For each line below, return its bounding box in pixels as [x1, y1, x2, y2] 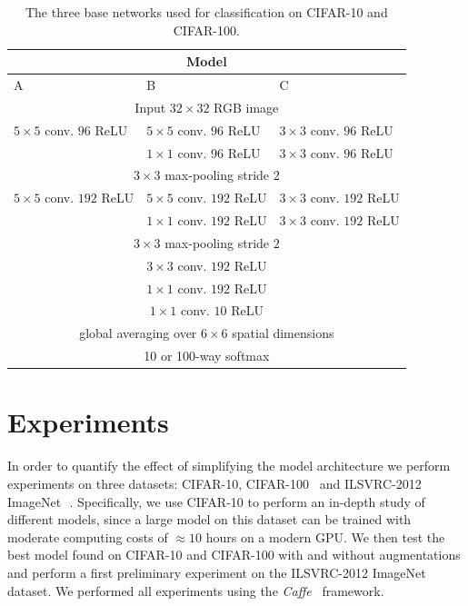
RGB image [214, 97, 279, 116]
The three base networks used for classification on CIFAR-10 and [25, 3, 388, 21]
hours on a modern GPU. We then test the [205, 527, 445, 546]
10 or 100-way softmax [144, 346, 270, 365]
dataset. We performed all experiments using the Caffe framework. [7, 581, 384, 600]
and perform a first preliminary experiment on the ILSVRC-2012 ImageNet [7, 562, 426, 581]
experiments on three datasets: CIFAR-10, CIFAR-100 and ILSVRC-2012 [7, 473, 422, 492]
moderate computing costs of [7, 527, 168, 546]
